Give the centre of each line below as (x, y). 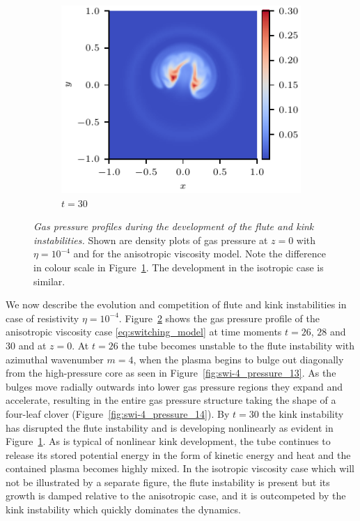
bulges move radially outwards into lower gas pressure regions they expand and (174, 386)
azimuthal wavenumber (55, 359)
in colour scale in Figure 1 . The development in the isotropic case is (179, 267)
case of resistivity (42, 318)
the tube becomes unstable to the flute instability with (238, 345)
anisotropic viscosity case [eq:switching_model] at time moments (144, 332)
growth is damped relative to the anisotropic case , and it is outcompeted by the (176, 496)
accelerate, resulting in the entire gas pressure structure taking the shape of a (171, 400)
